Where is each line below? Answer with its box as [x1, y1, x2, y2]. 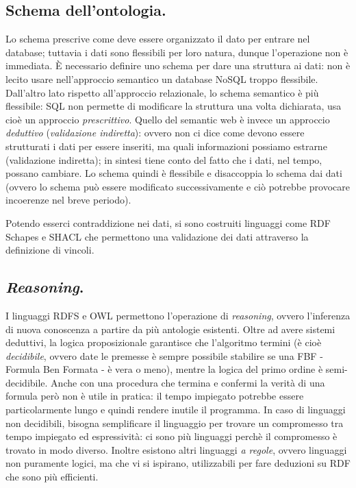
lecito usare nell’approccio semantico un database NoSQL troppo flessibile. [5, 71, 318, 86]
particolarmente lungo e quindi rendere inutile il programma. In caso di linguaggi [5, 402, 346, 417]
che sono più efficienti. [5, 469, 99, 484]
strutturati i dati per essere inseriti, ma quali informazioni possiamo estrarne [5, 138, 327, 153]
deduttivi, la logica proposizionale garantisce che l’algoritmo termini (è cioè [5, 335, 322, 350]
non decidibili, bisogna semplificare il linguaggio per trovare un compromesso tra [5, 415, 344, 430]
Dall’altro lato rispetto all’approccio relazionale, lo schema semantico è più [5, 85, 319, 99]
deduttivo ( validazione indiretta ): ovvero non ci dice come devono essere [5, 125, 305, 140]
